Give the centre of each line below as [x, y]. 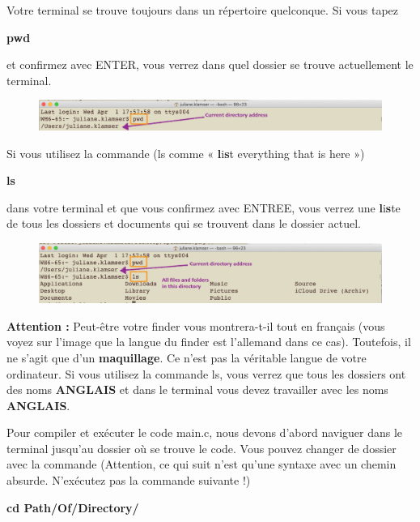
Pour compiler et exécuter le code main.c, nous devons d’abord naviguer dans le [205, 432]
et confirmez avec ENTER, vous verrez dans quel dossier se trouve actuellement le [210, 64]
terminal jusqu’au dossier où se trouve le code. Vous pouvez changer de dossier [202, 448]
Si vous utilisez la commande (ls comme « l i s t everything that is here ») [186, 153]
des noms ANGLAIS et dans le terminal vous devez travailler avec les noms [197, 389]
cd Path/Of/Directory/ [73, 507]
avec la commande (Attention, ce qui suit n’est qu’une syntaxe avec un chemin [202, 464]
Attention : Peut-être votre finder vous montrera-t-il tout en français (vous [196, 325]
